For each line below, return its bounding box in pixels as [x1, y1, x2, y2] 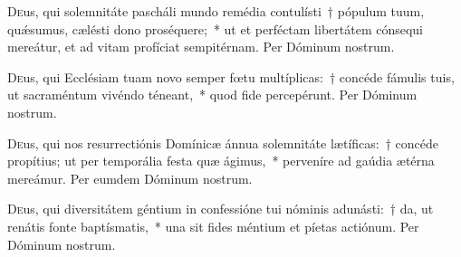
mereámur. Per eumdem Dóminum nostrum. [7, 168, 253, 187]
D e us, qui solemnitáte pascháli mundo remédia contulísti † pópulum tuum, [7, 2, 425, 20]
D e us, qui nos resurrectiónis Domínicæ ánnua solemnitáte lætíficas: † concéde [7, 133, 438, 152]
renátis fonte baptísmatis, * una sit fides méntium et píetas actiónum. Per [7, 216, 419, 235]
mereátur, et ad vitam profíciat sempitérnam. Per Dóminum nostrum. [7, 37, 395, 56]
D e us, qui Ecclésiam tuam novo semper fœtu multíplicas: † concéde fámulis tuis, [7, 67, 455, 86]
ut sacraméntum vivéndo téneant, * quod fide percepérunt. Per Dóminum [7, 85, 418, 104]
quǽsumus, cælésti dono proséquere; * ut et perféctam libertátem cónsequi [7, 19, 424, 38]
